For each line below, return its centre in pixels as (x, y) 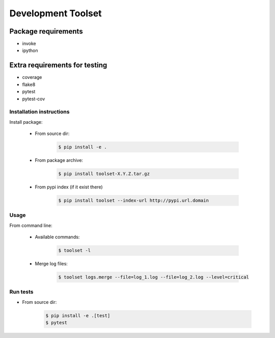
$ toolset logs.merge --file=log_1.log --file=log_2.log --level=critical (154, 277)
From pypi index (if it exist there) (69, 187)
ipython (30, 50)
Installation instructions (39, 112)
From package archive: (59, 160)
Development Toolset (56, 13)
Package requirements (46, 31)
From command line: (31, 225)
